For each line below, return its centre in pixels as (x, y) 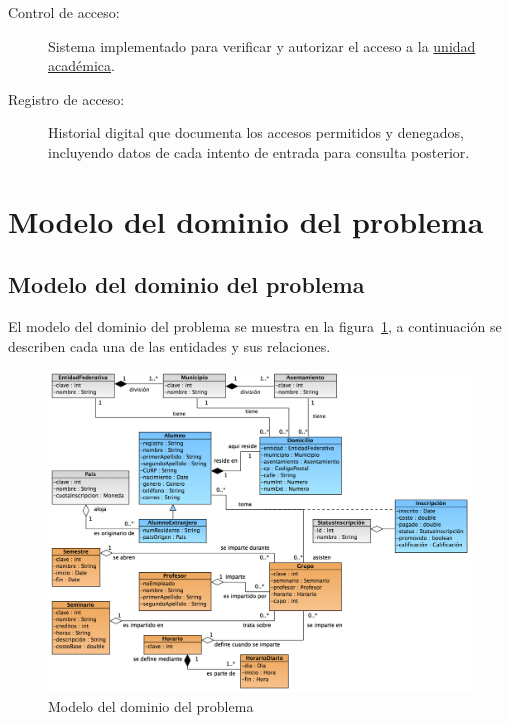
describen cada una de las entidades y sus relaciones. (169, 345)
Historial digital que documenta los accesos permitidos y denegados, (256, 132)
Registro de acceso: (66, 98)
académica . (81, 65)
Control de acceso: (64, 12)
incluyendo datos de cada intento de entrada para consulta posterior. (259, 151)
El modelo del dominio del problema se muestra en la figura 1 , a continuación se (255, 326)
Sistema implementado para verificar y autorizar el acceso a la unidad (262, 45)
